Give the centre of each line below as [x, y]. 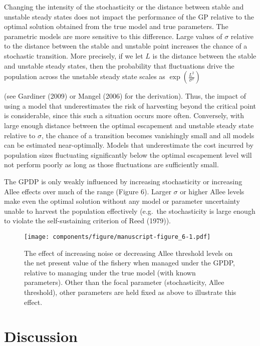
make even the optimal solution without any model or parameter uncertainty [122, 201]
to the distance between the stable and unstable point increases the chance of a [126, 46]
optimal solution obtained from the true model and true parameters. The [116, 26]
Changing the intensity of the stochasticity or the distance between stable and [124, 7]
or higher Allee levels [212, 191]
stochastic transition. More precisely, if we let [74, 55]
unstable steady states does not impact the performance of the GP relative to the [129, 16]
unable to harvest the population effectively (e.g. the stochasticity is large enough [130, 211]
